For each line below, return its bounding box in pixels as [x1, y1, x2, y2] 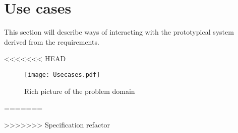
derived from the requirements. [4, 36, 99, 47]
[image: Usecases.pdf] [24, 71, 100, 78]
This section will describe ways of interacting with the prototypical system [4, 27, 234, 37]
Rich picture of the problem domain [24, 85, 135, 96]
